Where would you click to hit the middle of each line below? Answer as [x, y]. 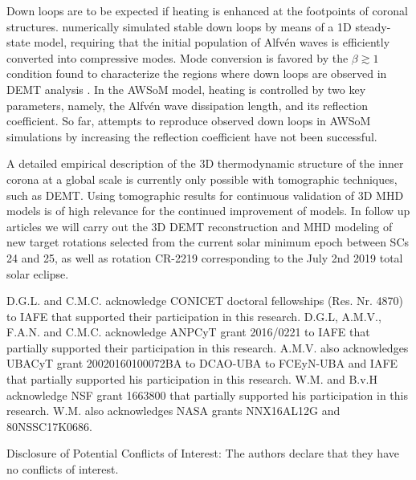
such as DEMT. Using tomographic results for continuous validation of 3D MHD [205, 195]
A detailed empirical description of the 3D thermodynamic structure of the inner [205, 163]
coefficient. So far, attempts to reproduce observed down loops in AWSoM [189, 121]
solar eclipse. [38, 273]
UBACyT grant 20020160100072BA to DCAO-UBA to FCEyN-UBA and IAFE [202, 363]
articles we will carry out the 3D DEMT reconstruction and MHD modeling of [200, 226]
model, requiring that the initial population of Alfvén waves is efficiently [212, 42]
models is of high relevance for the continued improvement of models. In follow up [208, 211]
